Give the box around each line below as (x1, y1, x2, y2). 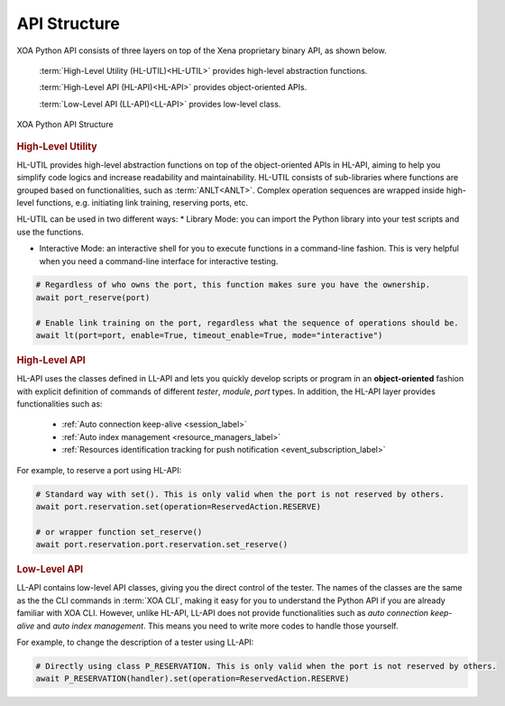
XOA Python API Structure (16, 119, 114, 130)
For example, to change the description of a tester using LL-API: (16, 637, 254, 647)
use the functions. (16, 226, 85, 237)
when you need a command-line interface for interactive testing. (39, 255, 279, 266)
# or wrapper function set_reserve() (35, 527, 203, 536)
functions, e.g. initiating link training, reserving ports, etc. (36, 197, 248, 207)
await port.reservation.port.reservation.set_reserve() (35, 539, 289, 550)
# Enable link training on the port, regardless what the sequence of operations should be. (35, 317, 459, 328)
